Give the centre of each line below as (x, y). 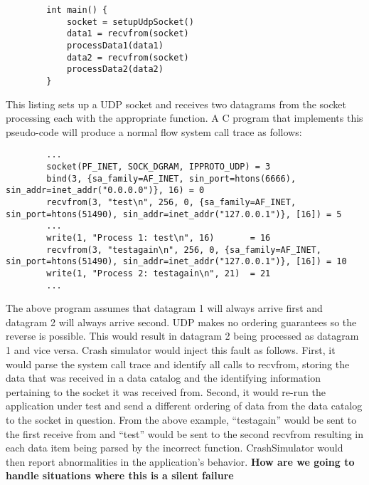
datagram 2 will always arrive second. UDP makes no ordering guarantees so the (181, 322)
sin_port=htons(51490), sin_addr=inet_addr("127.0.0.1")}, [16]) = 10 (176, 262)
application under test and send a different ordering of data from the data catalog (184, 406)
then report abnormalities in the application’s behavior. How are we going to (180, 461)
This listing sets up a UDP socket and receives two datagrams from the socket (176, 104)
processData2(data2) (115, 69)
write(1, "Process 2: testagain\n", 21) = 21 (159, 273)
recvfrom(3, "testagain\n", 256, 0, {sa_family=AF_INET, (184, 250)
